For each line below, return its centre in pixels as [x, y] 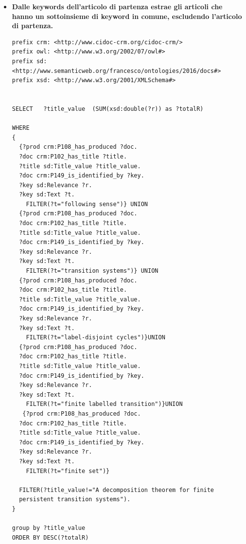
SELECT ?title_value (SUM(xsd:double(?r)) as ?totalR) [108, 109]
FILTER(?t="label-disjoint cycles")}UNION [96, 338]
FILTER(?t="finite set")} [68, 471]
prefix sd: [29, 61]
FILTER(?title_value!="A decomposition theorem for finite [117, 490]
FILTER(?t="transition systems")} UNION [92, 271]
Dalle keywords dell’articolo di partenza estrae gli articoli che [117, 6]
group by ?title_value [49, 528]
